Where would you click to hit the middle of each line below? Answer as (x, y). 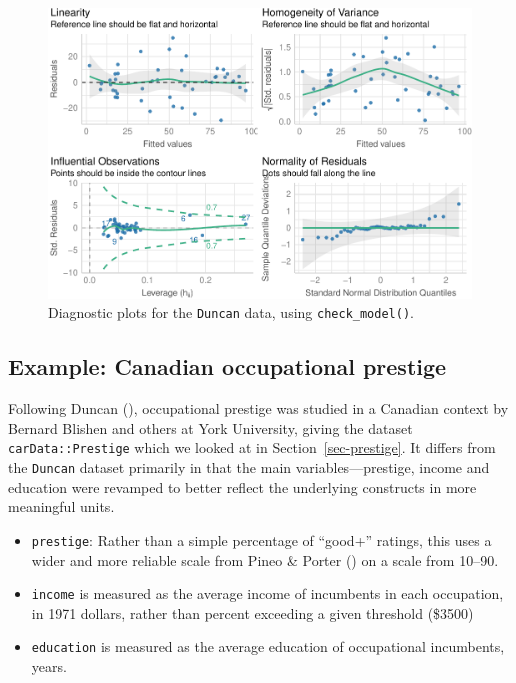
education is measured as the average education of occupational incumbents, (268, 646)
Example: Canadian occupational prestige (227, 366)
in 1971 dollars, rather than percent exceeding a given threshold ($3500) (252, 612)
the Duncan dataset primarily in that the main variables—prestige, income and (249, 467)
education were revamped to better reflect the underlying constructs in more (242, 486)
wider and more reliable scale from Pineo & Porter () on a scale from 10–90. (265, 559)
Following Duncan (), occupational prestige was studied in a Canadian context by (258, 408)
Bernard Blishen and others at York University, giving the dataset (210, 427)
